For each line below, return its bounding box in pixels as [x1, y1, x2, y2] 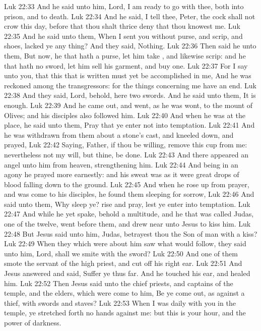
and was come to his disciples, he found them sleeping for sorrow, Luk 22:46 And [4, 189, 254, 199]
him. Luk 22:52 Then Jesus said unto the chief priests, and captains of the [4, 278, 233, 288]
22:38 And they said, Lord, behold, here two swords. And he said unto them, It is [4, 90, 256, 100]
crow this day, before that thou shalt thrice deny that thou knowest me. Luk [4, 21, 240, 31]
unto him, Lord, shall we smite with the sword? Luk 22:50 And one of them [4, 248, 238, 258]
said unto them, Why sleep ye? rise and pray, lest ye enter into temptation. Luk [4, 198, 250, 209]
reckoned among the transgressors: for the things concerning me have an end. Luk [4, 80, 256, 90]
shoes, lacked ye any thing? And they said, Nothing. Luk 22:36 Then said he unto [4, 40, 256, 51]
